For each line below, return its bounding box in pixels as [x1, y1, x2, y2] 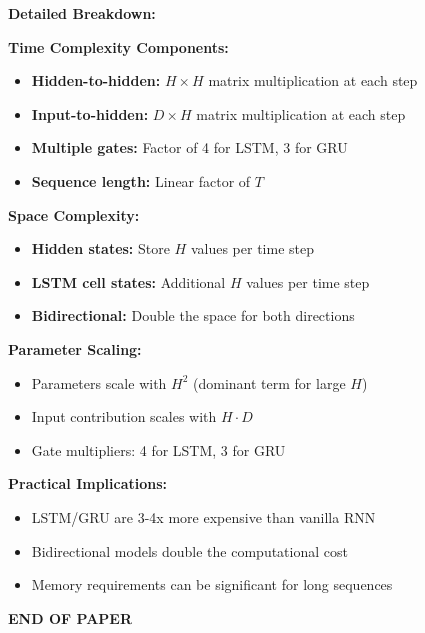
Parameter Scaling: [8, 338, 142, 359]
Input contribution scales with [31, 406, 217, 427]
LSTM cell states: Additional [31, 271, 226, 292]
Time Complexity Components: [8, 36, 229, 57]
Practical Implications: [8, 473, 168, 494]
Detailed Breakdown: [8, 3, 156, 23]
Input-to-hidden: [31, 103, 149, 124]
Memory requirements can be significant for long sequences [31, 574, 393, 595]
